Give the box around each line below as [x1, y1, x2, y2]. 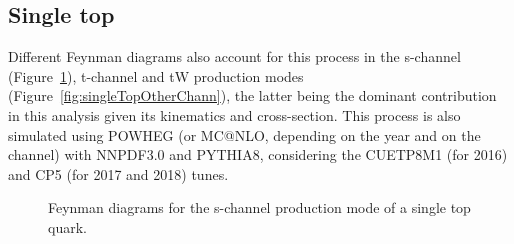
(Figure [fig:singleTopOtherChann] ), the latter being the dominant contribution [8, 85, 497, 106]
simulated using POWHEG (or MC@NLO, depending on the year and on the [8, 124, 481, 145]
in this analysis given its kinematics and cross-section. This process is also [8, 104, 461, 125]
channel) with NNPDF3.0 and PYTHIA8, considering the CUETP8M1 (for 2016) [8, 144, 508, 165]
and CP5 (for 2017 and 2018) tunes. [8, 163, 229, 184]
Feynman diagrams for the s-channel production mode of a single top [48, 197, 471, 218]
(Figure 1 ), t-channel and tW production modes [8, 65, 304, 86]
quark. [48, 216, 87, 237]
